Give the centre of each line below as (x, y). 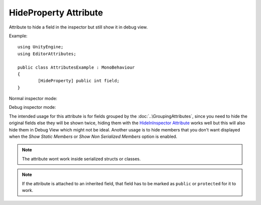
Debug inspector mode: (32, 107)
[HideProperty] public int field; (79, 81)
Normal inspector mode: (33, 99)
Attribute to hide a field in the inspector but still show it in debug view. (78, 27)
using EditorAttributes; (47, 54)
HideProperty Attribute (56, 13)
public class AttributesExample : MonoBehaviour (76, 67)
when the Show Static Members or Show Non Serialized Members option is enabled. (93, 137)
